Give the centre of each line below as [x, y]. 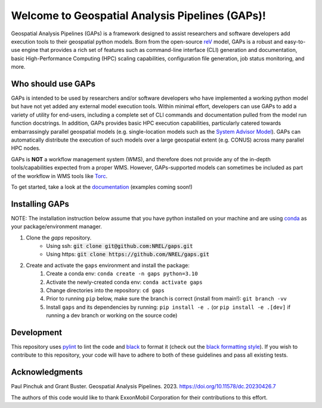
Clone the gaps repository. [59, 237]
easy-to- [295, 41]
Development [37, 332]
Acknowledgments [47, 372]
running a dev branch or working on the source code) [112, 315]
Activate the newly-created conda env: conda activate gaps [124, 282]
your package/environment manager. [57, 226]
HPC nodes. [26, 148]
